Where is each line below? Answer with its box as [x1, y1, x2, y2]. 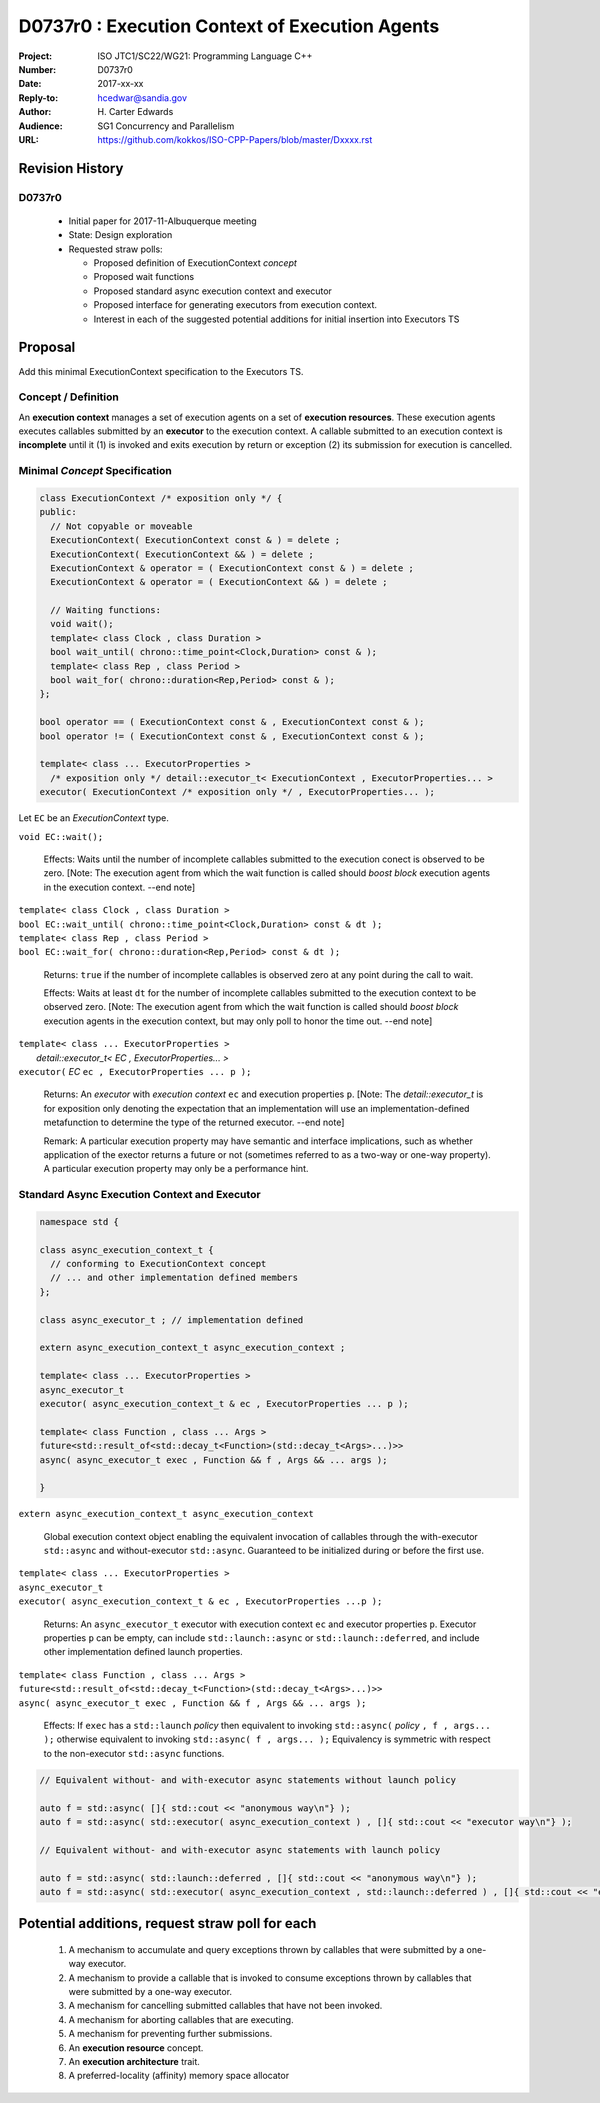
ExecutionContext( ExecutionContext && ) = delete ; [50, 548, 314, 560]
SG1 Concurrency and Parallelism [97, 120, 235, 132]
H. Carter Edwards [97, 106, 174, 118]
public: [39, 506, 77, 518]
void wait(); [50, 618, 114, 630]
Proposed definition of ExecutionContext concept [93, 257, 297, 269]
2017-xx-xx [97, 78, 144, 90]
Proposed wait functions [93, 271, 195, 283]
